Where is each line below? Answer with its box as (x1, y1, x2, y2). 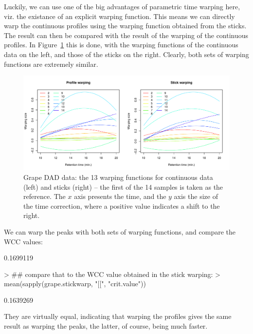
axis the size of (174, 191, 218, 201)
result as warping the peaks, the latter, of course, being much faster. (4, 321, 208, 331)
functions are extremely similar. (4, 59, 98, 69)
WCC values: (4, 236, 43, 246)
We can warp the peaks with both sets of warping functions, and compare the (4, 226, 236, 236)
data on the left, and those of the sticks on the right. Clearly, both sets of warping (4, 49, 249, 59)
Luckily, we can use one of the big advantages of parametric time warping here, (4, 1, 240, 11)
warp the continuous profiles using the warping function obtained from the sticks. (4, 20, 247, 31)
